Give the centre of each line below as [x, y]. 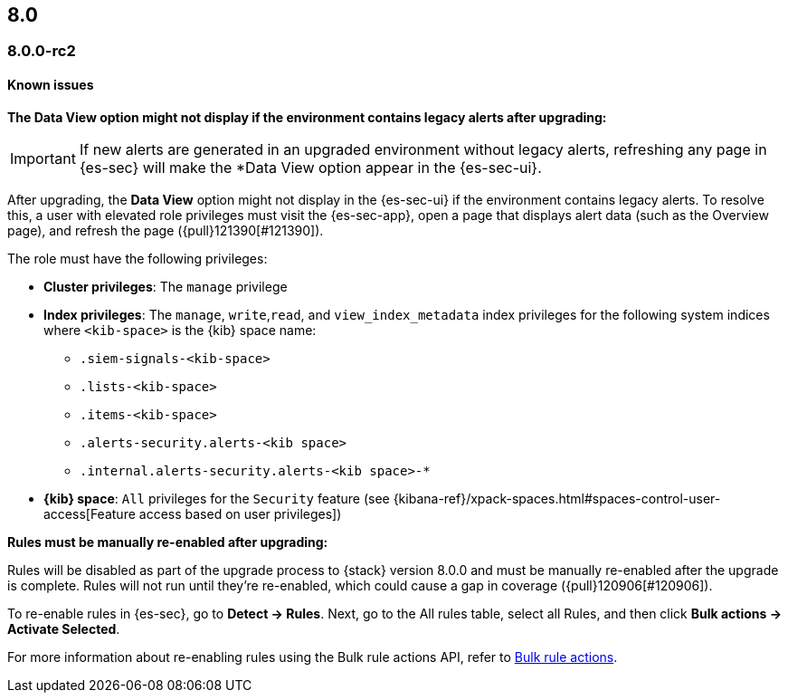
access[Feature [90, 513]
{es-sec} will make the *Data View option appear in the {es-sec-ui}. [310, 167]
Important [43, 158]
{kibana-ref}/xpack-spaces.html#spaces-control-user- [557, 498]
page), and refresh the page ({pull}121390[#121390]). [166, 230]
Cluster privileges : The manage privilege [166, 286]
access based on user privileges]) [240, 513]
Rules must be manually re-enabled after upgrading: [168, 542]
